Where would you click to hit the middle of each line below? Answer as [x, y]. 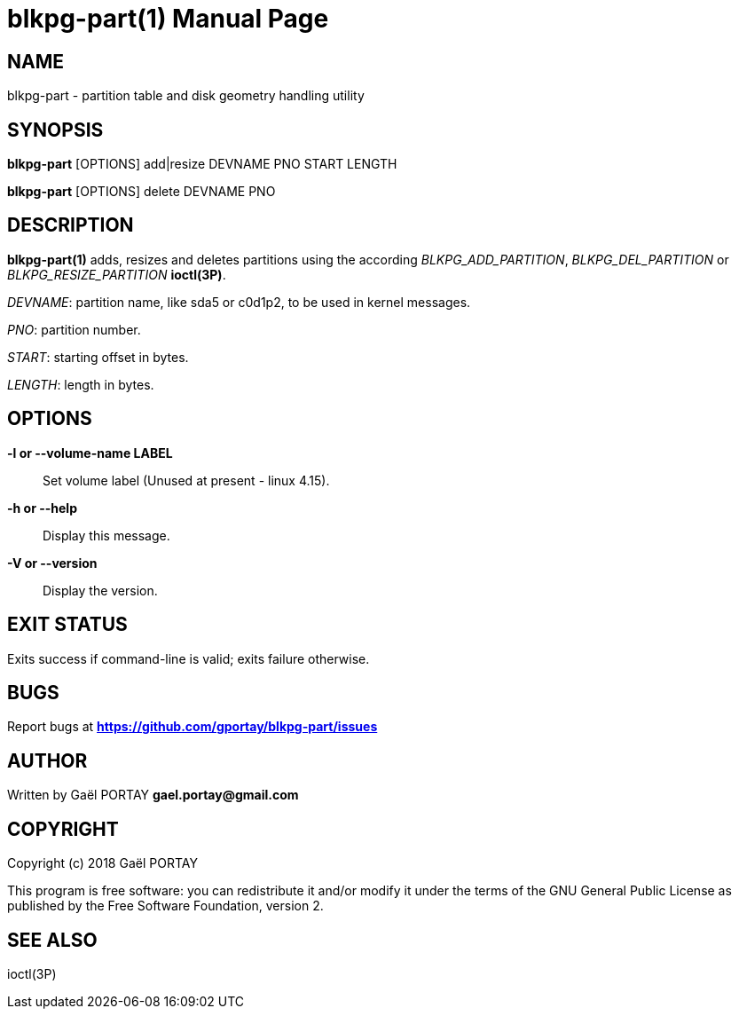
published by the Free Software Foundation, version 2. [165, 906]
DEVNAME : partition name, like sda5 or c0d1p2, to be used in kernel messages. [239, 302]
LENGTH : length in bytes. [81, 384]
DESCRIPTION [71, 225]
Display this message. [106, 535]
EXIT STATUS [67, 625]
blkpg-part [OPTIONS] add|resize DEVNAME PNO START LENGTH [202, 164]
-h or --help [42, 508]
